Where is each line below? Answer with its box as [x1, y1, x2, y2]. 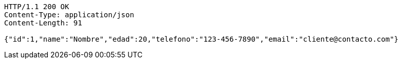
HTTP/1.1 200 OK [4, 3, 69, 11]
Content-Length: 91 [4, 19, 82, 27]
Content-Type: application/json [4, 11, 134, 19]
